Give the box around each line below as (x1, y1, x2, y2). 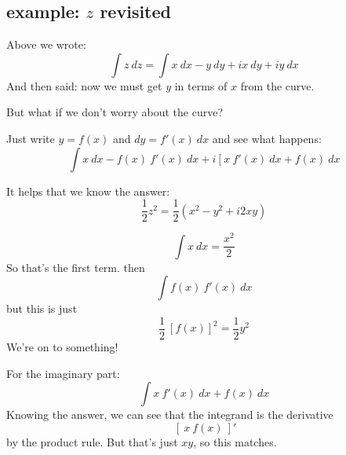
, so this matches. (193, 433, 277, 449)
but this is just (6, 300, 78, 317)
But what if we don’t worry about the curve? (6, 104, 224, 120)
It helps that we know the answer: (6, 182, 170, 199)
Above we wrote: (6, 36, 86, 53)
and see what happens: (212, 130, 322, 146)
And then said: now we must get (6, 77, 162, 94)
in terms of (174, 77, 228, 94)
